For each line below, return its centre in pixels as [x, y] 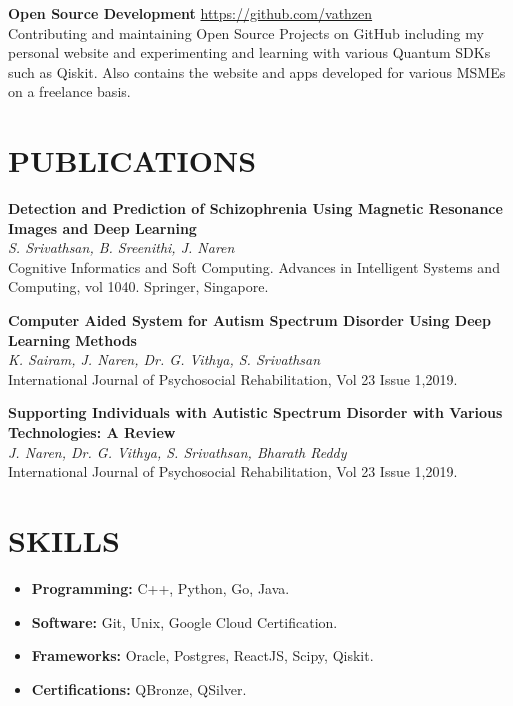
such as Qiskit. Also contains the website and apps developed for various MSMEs [257, 71]
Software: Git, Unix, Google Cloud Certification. [184, 621]
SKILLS [64, 540]
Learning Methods [72, 339]
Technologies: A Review [92, 432]
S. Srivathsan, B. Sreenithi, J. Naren [121, 247]
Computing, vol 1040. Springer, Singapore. [138, 286]
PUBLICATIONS [132, 160]
